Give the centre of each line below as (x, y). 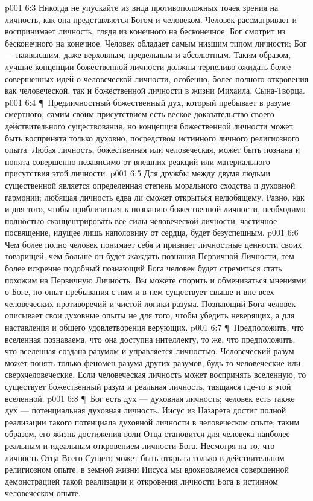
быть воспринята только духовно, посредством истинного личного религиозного (152, 137)
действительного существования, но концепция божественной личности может (149, 125)
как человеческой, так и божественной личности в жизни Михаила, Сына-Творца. (155, 90)
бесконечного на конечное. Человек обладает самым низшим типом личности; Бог (156, 43)
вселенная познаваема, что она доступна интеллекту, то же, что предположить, (150, 339)
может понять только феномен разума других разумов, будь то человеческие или (153, 362)
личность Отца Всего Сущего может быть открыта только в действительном (145, 457)
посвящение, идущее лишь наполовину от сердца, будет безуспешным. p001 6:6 (152, 232)
